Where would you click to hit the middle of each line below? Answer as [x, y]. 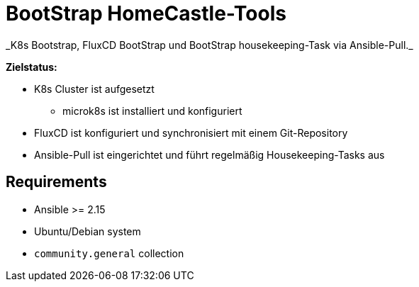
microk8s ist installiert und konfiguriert [152, 111]
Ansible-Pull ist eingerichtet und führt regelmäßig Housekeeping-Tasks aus [210, 154]
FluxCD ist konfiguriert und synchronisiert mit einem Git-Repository [191, 133]
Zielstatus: [32, 67]
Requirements [56, 182]
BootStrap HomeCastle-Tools [146, 13]
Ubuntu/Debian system [88, 231]
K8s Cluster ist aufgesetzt [94, 89]
